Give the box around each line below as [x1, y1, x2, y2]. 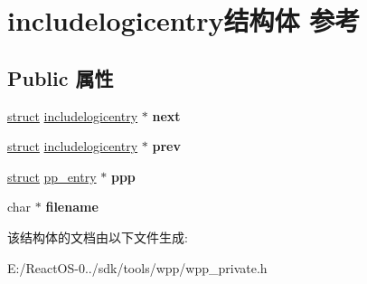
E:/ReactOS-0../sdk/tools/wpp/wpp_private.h [7, 258, 268, 277]
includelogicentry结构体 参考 [7, 2, 361, 39]
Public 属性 [7, 63, 114, 91]
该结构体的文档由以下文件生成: [7, 227, 188, 246]
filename [45, 197, 99, 216]
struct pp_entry [7, 166, 97, 185]
